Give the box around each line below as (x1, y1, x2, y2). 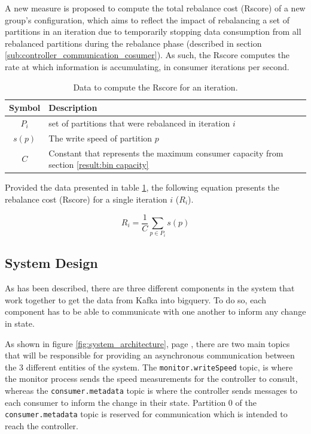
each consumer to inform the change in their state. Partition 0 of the (5, 396, 257, 408)
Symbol (9, 101, 41, 114)
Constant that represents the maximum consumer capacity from (48, 146, 283, 159)
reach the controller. (5, 419, 79, 432)
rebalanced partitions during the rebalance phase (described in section (5, 37, 262, 49)
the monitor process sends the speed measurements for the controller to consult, (5, 372, 298, 385)
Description (48, 101, 97, 114)
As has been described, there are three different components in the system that (5, 282, 295, 294)
